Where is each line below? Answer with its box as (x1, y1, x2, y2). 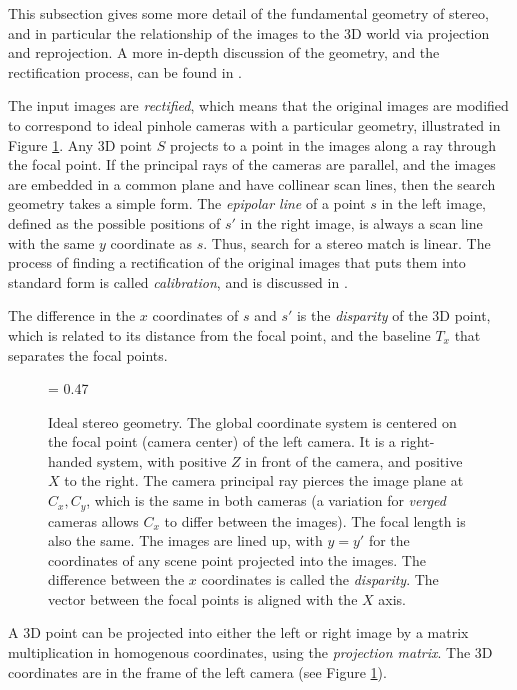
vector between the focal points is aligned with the (48, 588, 358, 609)
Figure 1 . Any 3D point (8, 134, 152, 155)
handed (48, 450, 93, 471)
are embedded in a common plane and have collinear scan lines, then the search (8, 173, 496, 194)
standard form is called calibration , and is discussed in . (8, 271, 348, 292)
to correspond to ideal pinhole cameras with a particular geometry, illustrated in (8, 114, 501, 135)
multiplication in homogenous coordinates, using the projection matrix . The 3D (8, 642, 493, 663)
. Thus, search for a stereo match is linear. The (203, 232, 491, 253)
